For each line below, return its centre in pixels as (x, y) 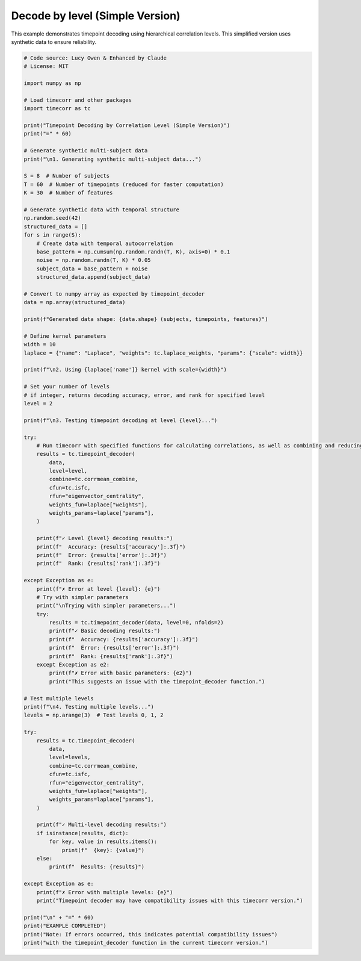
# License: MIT (46, 67)
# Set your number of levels (67, 387)
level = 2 (38, 403)
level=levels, (70, 757)
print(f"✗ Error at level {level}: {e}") (98, 589)
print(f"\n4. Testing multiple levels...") (89, 707)
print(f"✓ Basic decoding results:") (105, 631)
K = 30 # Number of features (68, 193)
